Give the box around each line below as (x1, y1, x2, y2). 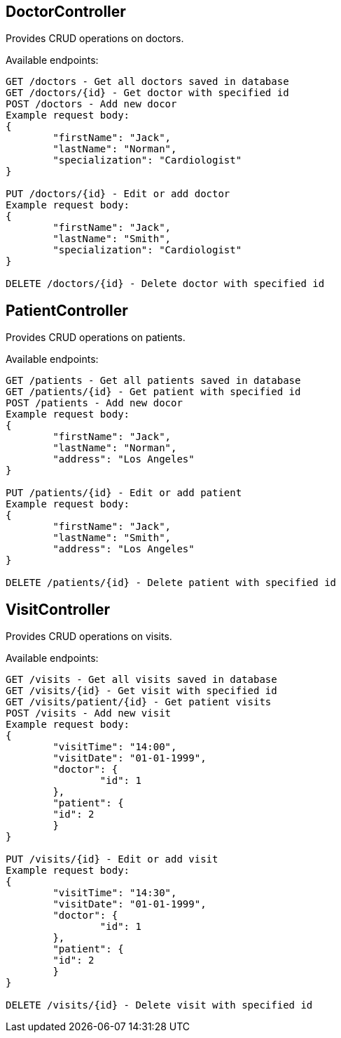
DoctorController (6, 3, 126, 20)
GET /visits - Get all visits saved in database (6, 674, 277, 686)
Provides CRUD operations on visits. (6, 630, 172, 643)
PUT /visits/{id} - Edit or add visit (6, 853, 218, 865)
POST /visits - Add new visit (6, 707, 172, 719)
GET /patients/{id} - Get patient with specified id (6, 386, 301, 398)
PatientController (6, 301, 128, 319)
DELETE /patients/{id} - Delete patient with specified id (6, 577, 337, 589)
